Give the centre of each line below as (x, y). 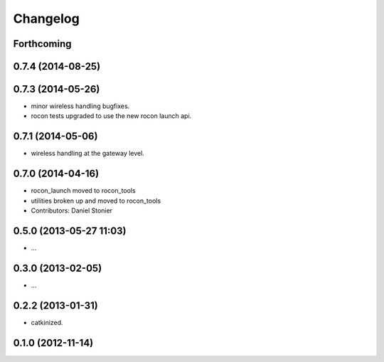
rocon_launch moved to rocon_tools (83, 191)
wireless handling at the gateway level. (88, 154)
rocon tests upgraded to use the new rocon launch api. (111, 116)
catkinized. (47, 322)
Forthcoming (42, 44)
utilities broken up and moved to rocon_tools (96, 201)
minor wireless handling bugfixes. (80, 106)
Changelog (46, 18)
